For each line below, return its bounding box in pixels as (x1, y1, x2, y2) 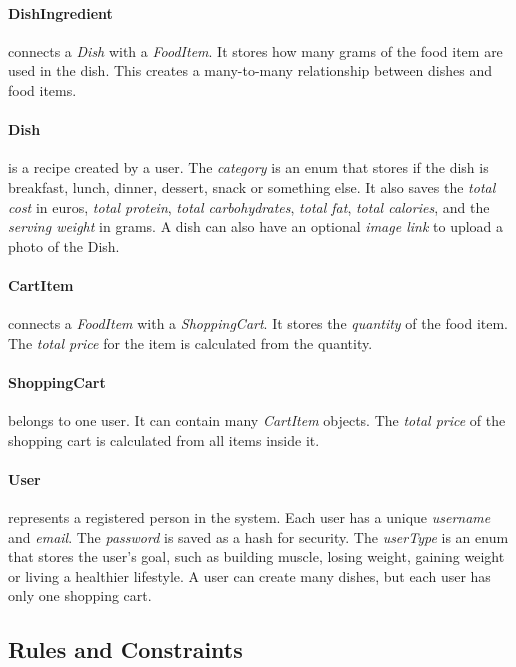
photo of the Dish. (8, 235, 120, 256)
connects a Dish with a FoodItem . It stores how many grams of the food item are (8, 40, 503, 61)
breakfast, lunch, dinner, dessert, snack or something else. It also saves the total (8, 176, 496, 197)
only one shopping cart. (8, 585, 152, 606)
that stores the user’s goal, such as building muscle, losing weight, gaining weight (8, 546, 505, 567)
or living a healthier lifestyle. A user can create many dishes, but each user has (8, 565, 491, 586)
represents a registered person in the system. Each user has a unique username (8, 507, 491, 528)
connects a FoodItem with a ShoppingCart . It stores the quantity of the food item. (8, 313, 509, 334)
